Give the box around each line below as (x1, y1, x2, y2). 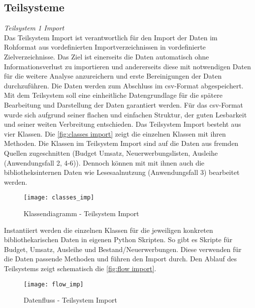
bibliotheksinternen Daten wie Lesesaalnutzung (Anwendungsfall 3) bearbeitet (4, 167, 240, 177)
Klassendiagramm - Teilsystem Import (24, 208, 139, 218)
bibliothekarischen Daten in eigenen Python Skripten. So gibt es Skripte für (4, 234, 232, 245)
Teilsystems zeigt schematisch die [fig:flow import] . (4, 263, 157, 273)
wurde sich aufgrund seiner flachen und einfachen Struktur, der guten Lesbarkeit (4, 109, 247, 119)
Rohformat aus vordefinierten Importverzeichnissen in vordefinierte (4, 42, 206, 52)
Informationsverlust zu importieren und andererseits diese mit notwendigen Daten (4, 61, 251, 71)
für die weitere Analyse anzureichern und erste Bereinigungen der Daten (4, 71, 222, 81)
